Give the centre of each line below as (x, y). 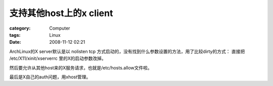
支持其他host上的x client (61, 13)
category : (20, 28)
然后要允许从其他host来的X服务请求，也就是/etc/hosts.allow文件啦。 (81, 67)
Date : (15, 42)
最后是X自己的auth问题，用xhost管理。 (50, 77)
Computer (60, 28)
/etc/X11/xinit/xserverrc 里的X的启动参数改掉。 (58, 58)
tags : (15, 35)
